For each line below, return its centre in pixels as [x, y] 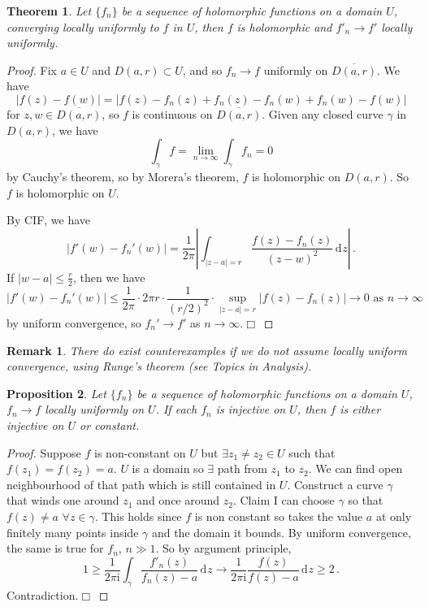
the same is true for [55, 548]
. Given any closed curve [323, 113]
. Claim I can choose [284, 500]
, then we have [109, 277]
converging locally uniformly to [83, 26]
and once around [178, 500]
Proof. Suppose [44, 452]
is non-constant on [140, 452]
